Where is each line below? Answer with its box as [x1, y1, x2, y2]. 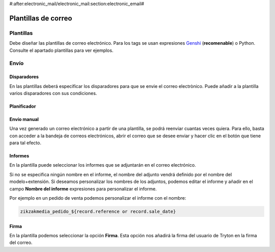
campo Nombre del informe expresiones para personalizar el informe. [9, 185, 157, 192]
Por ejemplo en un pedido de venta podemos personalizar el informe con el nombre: [9, 195, 186, 201]
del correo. [9, 239, 33, 246]
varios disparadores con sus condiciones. [9, 90, 97, 96]
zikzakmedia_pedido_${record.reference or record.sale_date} [20, 209, 176, 214]
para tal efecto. [9, 140, 42, 146]
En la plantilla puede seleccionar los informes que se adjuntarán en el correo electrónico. [9, 162, 196, 168]
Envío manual [9, 116, 39, 122]
